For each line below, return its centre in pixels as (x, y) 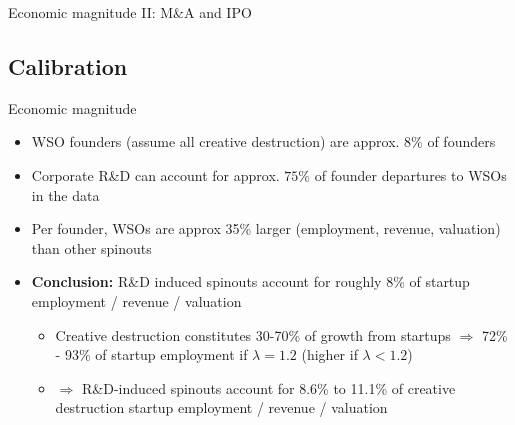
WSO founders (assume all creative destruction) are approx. (215, 141)
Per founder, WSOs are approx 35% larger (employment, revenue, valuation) (266, 228)
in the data (65, 194)
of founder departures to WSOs (410, 174)
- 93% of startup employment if (151, 354)
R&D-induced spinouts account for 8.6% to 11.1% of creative (268, 387)
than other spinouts (91, 247)
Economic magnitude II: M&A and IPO (130, 12)
